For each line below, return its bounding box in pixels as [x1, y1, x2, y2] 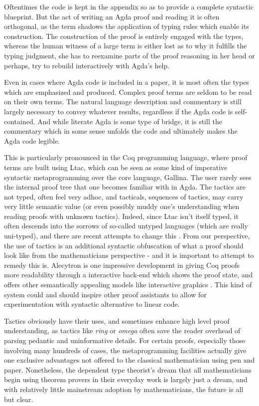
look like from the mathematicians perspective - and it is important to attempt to [4, 250, 254, 260]
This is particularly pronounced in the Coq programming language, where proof [4, 152, 248, 163]
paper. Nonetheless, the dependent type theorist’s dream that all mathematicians [4, 364, 252, 375]
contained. [4, 116, 35, 126]
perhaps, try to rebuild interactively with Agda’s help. [4, 60, 170, 70]
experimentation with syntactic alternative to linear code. [4, 299, 180, 309]
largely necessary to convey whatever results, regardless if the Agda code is [4, 106, 233, 116]
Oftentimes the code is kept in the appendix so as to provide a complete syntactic [4, 1, 254, 11]
